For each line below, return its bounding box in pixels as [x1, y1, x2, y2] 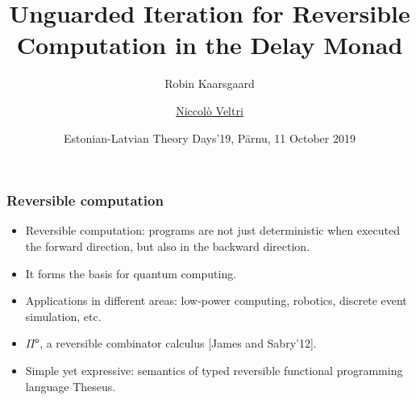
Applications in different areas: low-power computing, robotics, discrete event [25, 292, 407, 309]
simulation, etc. [25, 307, 102, 324]
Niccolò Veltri [176, 102, 243, 119]
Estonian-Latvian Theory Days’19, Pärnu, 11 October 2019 [64, 129, 356, 146]
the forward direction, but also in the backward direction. [25, 237, 310, 254]
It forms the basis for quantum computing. [25, 265, 237, 281]
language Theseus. [25, 377, 116, 394]
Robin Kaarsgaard [164, 75, 255, 92]
